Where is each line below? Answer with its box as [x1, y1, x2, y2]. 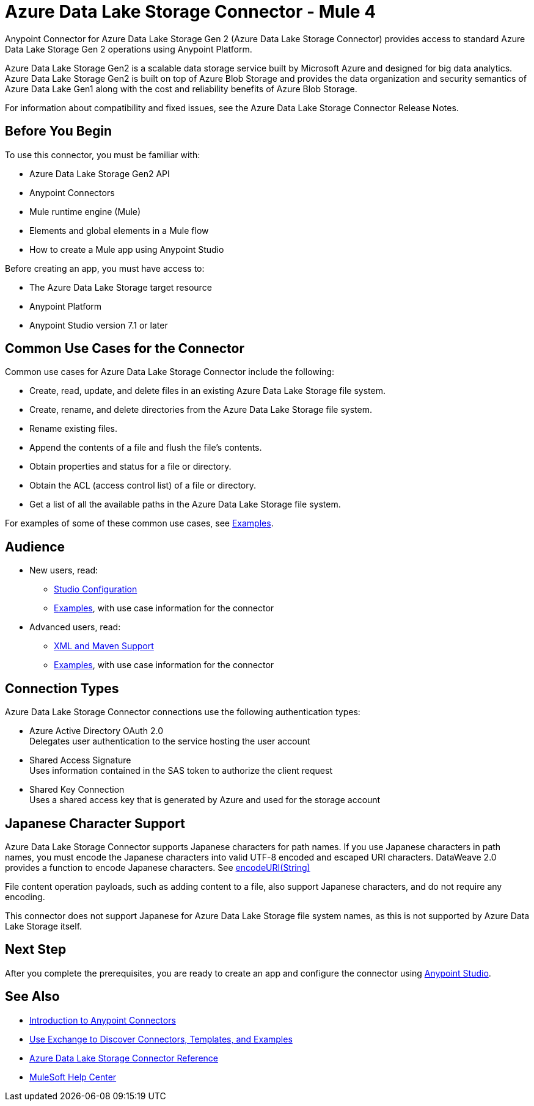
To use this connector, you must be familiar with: [5, 149, 200, 160]
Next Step [5, 942, 67, 958]
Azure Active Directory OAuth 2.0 [29, 726, 163, 737]
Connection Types [5, 680, 119, 696]
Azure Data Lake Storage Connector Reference [29, 1052, 219, 1063]
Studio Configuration [54, 584, 137, 595]
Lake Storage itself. [5, 920, 82, 931]
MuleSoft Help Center [29, 1071, 117, 1082]
